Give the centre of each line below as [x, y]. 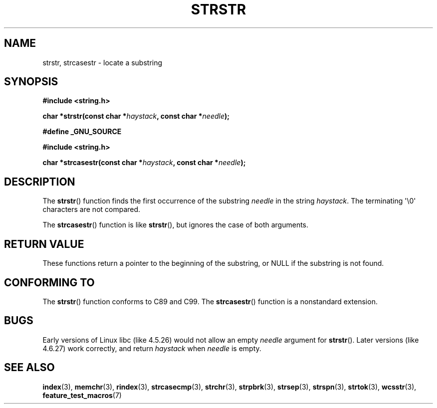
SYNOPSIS [31, 82]
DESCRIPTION [40, 182]
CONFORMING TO [49, 282]
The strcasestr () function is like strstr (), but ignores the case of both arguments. [176, 225]
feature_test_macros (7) [82, 395]
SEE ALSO [29, 368]
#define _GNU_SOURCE [82, 132]
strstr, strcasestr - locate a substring [103, 62]
